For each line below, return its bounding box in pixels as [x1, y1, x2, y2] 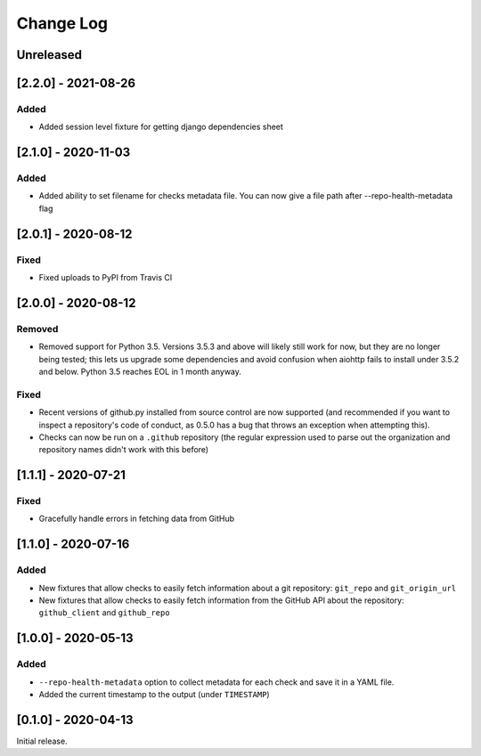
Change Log [16, 13, 109, 33]
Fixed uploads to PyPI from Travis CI [38, 272, 173, 283]
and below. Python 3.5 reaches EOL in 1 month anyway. [38, 366, 242, 377]
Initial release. [16, 736, 68, 746]
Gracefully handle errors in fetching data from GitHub [38, 513, 235, 524]
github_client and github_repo [38, 607, 170, 618]
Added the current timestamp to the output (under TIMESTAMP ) [38, 688, 271, 699]
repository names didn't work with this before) [38, 444, 209, 455]
